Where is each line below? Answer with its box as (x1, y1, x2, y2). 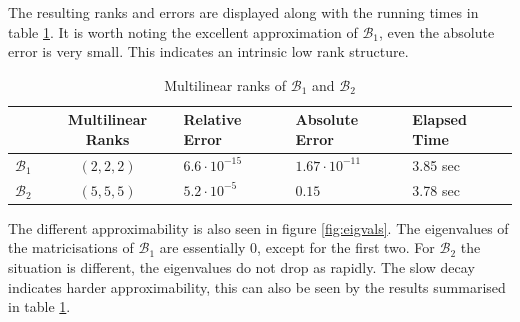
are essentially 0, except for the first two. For (159, 237, 435, 258)
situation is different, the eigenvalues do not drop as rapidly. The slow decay (8, 256, 475, 277)
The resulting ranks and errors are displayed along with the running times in (8, 2, 479, 22)
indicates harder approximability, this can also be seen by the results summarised (8, 276, 506, 297)
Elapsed (412, 109, 467, 130)
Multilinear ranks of (164, 74, 287, 95)
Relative (183, 109, 242, 130)
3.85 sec (412, 154, 460, 175)
